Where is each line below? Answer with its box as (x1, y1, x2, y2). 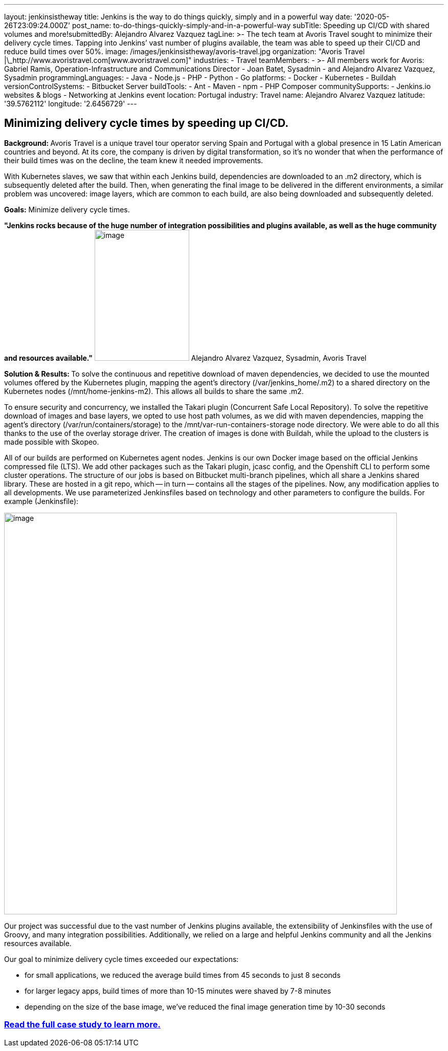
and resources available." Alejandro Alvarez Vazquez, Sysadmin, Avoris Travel (4, 353, 367, 362)
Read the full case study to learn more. (4, 1019, 161, 1030)
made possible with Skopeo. (4, 437, 99, 446)
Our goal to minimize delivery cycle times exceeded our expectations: (4, 954, 239, 964)
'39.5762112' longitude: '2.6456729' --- (4, 99, 137, 108)
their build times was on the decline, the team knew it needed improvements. (4, 156, 263, 165)
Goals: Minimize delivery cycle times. (4, 205, 130, 214)
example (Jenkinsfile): (4, 496, 79, 506)
